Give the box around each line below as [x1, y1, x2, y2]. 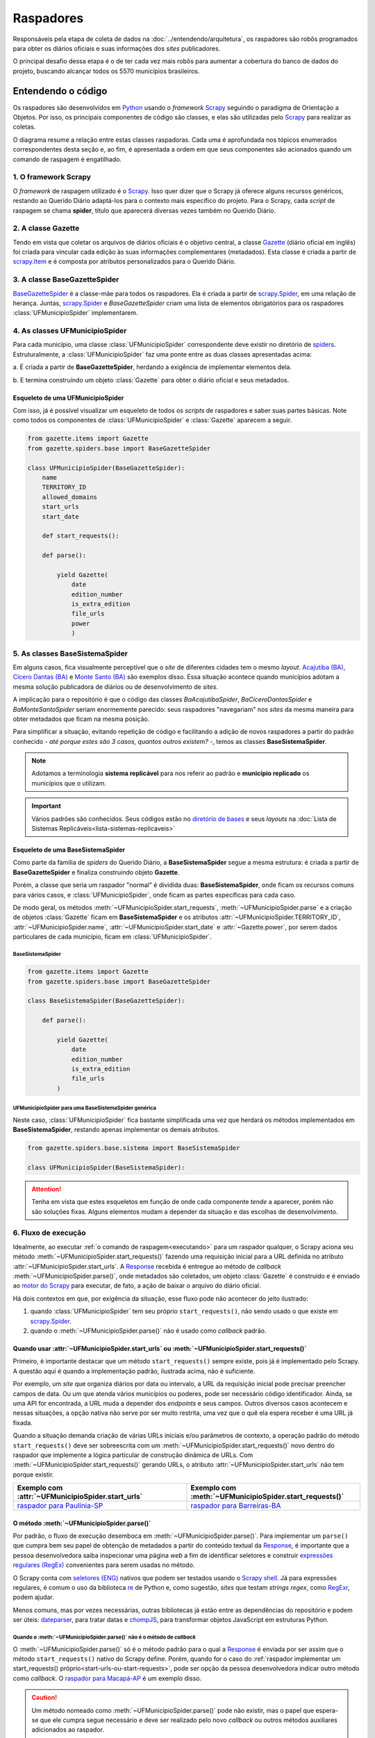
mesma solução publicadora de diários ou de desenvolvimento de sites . [12, 682, 219, 691]
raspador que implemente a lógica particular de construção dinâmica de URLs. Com [12, 1450, 253, 1459]
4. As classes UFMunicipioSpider [12, 326, 127, 336]
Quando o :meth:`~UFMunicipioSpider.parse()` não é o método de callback [12, 1634, 196, 1641]
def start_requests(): [42, 532, 119, 540]
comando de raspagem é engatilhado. [12, 155, 122, 163]
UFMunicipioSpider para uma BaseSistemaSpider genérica [12, 1105, 156, 1112]
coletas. [12, 122, 36, 131]
